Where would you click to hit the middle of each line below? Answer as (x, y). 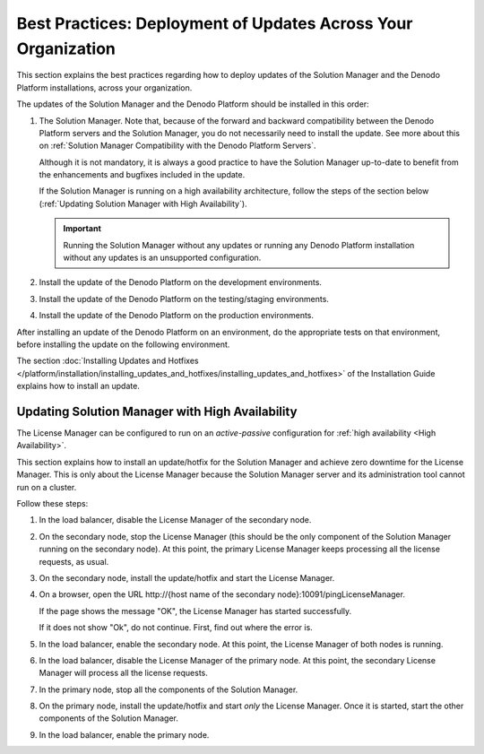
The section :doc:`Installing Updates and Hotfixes (108, 361)
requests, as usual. (74, 561)
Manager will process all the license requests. (123, 673)
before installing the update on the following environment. (123, 344)
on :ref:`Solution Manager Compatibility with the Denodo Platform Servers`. (177, 146)
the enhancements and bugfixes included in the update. (142, 175)
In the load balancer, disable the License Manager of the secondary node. (175, 520)
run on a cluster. (47, 487)
